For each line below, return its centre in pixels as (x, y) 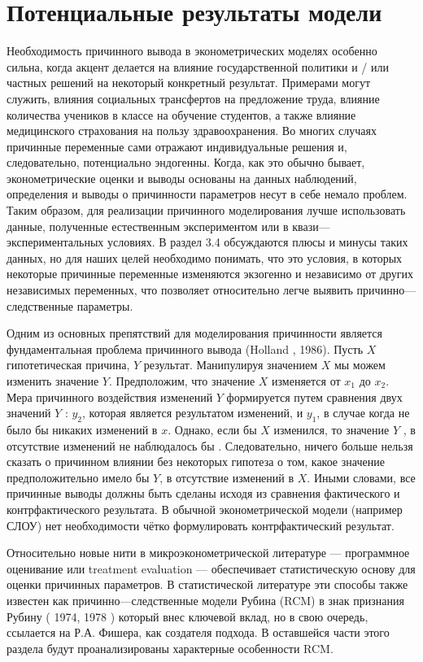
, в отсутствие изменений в (227, 477)
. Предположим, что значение (182, 381)
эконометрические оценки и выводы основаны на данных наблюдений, (182, 178)
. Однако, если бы (212, 429)
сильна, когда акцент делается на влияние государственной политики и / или (198, 66)
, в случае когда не (363, 413)
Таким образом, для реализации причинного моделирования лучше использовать (206, 210)
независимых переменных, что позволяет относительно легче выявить (180, 290)
